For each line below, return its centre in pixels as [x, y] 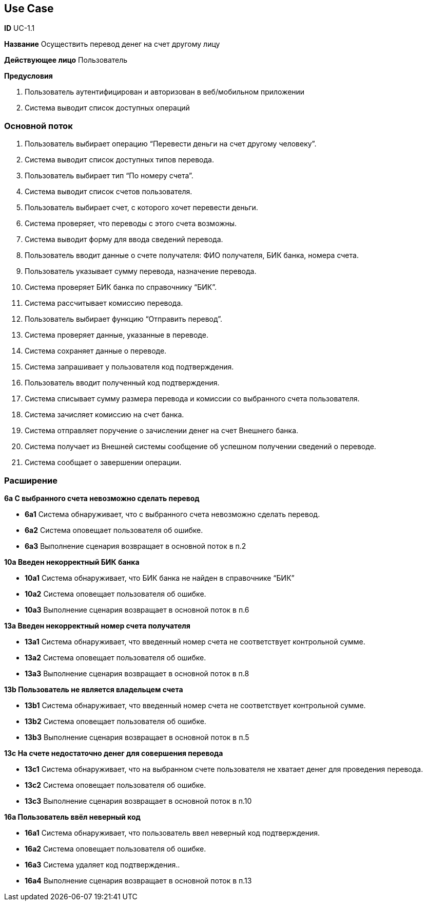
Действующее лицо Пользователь [66, 60]
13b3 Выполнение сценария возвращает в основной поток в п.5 [137, 737]
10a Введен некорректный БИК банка [72, 562]
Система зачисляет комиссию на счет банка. [104, 415]
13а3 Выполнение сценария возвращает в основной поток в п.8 [137, 673]
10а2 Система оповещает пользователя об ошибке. [115, 594]
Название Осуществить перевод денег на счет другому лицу [112, 44]
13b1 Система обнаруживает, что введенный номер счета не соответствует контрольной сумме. [195, 705]
